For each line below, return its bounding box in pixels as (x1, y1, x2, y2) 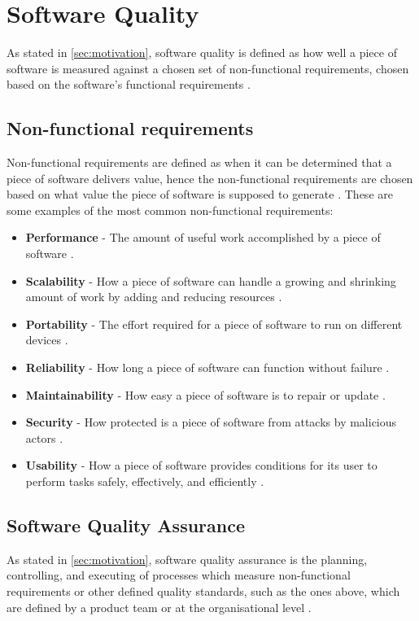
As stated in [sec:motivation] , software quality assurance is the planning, (7, 550, 368, 567)
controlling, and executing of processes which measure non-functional (7, 566, 351, 584)
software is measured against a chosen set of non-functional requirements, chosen (7, 59, 409, 77)
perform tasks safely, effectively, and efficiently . (25, 473, 264, 490)
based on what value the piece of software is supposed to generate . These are (7, 186, 393, 203)
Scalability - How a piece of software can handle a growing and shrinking (25, 272, 396, 289)
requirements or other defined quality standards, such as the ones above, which (7, 583, 400, 599)
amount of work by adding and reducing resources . (25, 288, 282, 305)
